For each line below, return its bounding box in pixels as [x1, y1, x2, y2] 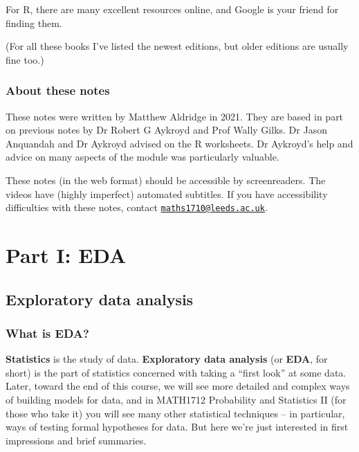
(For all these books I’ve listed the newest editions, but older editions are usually [6, 39, 349, 53]
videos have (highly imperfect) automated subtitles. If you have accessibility [6, 186, 328, 201]
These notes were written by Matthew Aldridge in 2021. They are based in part [6, 109, 344, 123]
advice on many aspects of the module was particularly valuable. [6, 150, 279, 164]
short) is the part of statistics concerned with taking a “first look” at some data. [6, 365, 347, 379]
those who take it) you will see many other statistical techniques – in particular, [6, 406, 345, 420]
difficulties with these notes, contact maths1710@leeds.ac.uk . [6, 200, 268, 215]
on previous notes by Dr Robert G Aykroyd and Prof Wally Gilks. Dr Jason [6, 123, 327, 137]
